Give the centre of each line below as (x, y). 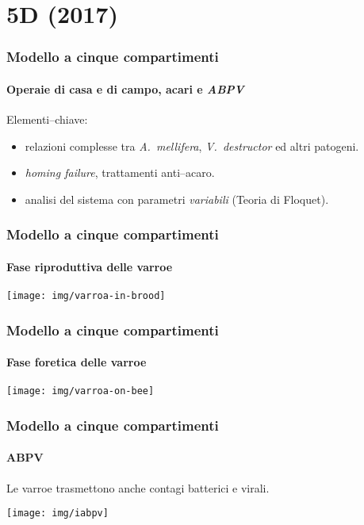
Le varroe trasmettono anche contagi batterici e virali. (138, 487)
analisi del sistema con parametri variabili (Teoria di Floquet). (177, 199)
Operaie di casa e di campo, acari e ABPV (125, 88)
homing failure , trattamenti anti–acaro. (120, 172)
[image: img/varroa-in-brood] (86, 296)
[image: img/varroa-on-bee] (80, 391)
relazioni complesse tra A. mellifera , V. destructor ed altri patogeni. (192, 146)
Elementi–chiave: (47, 119)
